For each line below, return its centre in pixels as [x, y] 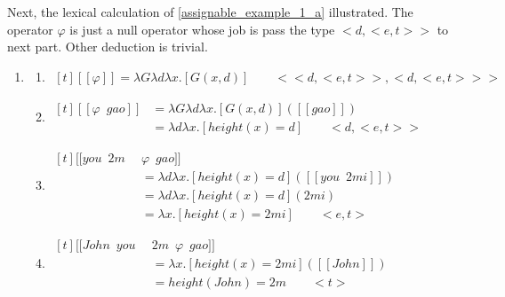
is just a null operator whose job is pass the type [202, 29]
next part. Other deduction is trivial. [108, 47]
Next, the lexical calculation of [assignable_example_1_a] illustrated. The [210, 12]
